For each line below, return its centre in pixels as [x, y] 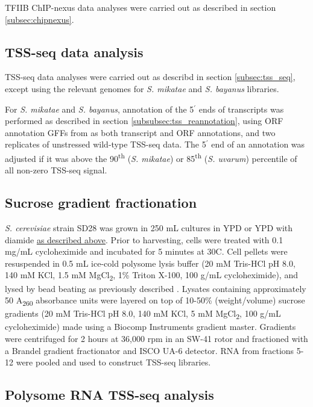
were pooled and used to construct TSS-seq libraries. [113, 362]
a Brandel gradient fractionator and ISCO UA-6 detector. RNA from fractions [150, 350]
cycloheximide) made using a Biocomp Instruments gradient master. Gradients [150, 327]
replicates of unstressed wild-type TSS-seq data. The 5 [106, 144]
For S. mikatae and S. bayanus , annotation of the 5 [100, 109]
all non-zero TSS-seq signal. [56, 170]
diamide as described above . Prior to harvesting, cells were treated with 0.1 [144, 239]
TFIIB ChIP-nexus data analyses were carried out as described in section [141, 7]
